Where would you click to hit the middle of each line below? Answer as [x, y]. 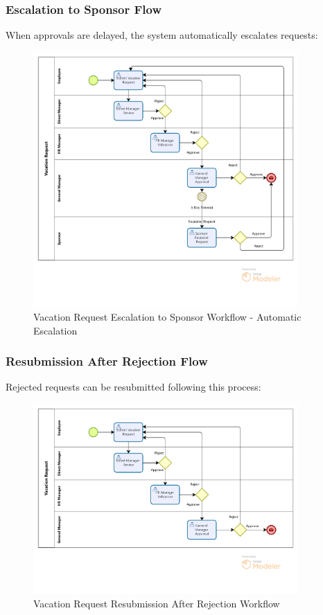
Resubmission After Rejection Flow [107, 361]
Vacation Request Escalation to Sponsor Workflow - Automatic [167, 316]
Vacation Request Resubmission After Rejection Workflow [157, 604]
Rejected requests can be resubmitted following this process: [133, 387]
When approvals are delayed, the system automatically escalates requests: [162, 35]
